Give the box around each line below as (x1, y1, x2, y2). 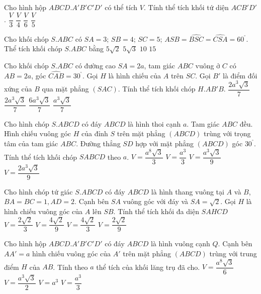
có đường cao (75, 60, 116, 71)
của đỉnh (81, 128, 108, 139)
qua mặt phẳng (42, 83, 89, 94)
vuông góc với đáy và (123, 196, 189, 207)
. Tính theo (53, 261, 88, 272)
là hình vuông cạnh (150, 238, 210, 249)
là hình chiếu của (108, 70, 161, 80)
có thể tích (105, 2, 138, 12)
